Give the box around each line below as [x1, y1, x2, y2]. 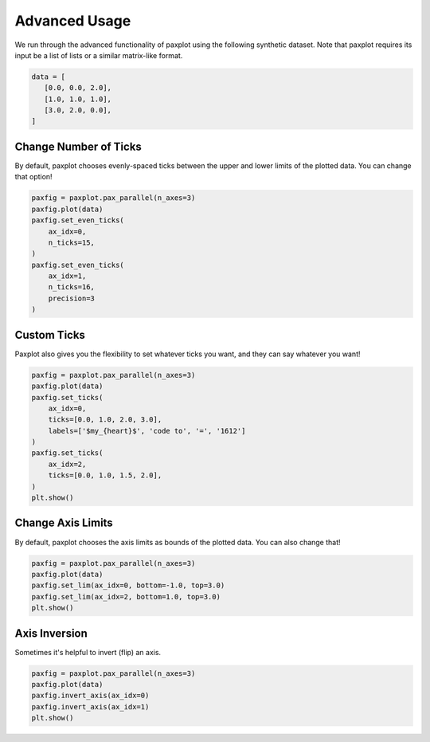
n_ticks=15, [48, 238, 96, 247]
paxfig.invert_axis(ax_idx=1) [31, 702, 150, 711]
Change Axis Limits [14, 516, 113, 530]
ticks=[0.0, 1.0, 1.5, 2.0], [48, 471, 162, 480]
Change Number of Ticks [14, 139, 143, 153]
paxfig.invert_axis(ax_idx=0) [31, 691, 150, 701]
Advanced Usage [14, 12, 131, 29]
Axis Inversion [14, 626, 88, 640]
